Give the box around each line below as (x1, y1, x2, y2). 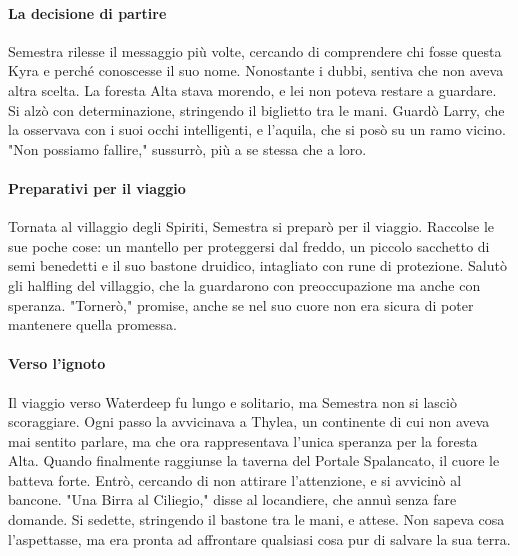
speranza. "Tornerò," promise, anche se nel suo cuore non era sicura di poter (8, 294, 474, 315)
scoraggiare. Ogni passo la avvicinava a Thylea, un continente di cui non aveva (8, 411, 490, 432)
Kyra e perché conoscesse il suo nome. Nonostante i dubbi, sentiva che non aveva (8, 60, 504, 81)
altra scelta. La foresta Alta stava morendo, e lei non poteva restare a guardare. (8, 79, 497, 100)
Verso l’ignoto (8, 353, 106, 374)
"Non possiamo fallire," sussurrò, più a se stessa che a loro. (8, 138, 367, 159)
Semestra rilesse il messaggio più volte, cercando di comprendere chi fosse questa (8, 40, 502, 61)
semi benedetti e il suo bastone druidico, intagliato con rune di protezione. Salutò (8, 255, 507, 276)
